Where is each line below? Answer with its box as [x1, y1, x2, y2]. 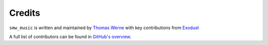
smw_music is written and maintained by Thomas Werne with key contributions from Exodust [9, 25, 200, 31]
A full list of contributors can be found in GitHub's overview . [9, 34, 132, 40]
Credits [9, 7, 41, 18]
